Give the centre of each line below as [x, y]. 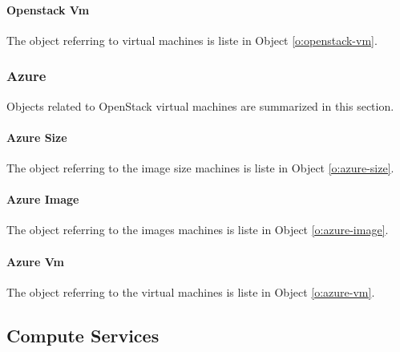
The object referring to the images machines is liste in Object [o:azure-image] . [198, 230]
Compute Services [83, 335]
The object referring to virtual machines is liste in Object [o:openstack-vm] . [192, 40]
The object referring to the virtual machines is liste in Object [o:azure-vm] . [191, 291]
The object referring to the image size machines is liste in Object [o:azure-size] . [200, 168]
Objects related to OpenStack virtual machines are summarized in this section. [200, 105]
